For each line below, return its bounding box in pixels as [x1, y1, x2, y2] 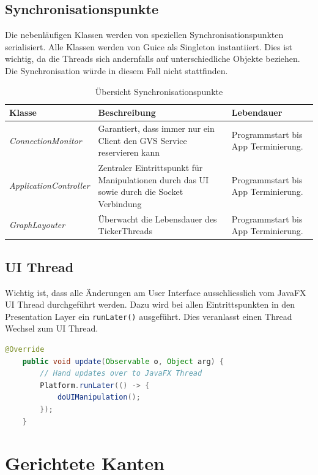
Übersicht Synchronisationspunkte [95, 85, 223, 97]
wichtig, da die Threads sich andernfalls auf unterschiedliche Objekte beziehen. [5, 52, 300, 65]
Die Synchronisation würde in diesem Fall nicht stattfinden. [5, 64, 228, 77]
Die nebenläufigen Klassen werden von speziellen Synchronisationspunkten [5, 28, 284, 41]
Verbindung [98, 197, 142, 210]
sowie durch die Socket [98, 185, 183, 198]
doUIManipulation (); [57, 393, 141, 402]
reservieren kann [98, 146, 160, 159]
